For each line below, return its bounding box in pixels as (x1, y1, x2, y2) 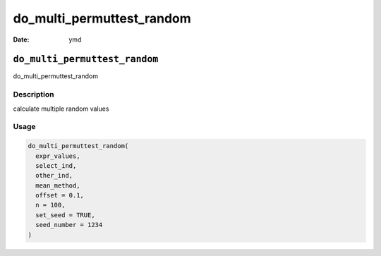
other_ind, (35, 171, 73, 180)
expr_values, (35, 152, 80, 160)
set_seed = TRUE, (35, 211, 95, 219)
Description (13, 90, 54, 99)
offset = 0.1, (35, 191, 85, 200)
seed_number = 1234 (35, 221, 103, 229)
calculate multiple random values (13, 104, 109, 113)
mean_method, (35, 181, 80, 190)
